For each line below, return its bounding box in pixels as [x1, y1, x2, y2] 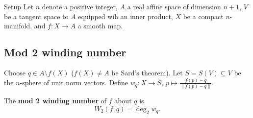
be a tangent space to [4, 11, 69, 21]
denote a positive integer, [42, 1, 118, 11]
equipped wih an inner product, [78, 11, 173, 21]
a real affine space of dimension [127, 1, 221, 11]
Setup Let [4, 1, 34, 11]
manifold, [4, 21, 32, 31]
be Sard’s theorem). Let [111, 67, 183, 77]
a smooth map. [77, 21, 123, 31]
